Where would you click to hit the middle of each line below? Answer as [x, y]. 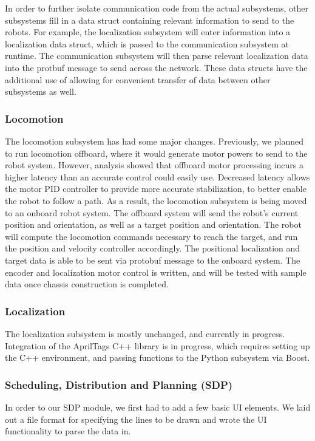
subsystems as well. [41, 91]
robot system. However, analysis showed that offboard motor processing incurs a [154, 165]
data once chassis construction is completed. [87, 284]
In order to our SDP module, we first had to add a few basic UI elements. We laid [158, 407]
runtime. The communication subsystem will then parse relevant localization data [157, 56]
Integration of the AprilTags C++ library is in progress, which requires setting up [157, 345]
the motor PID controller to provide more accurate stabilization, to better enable [156, 189]
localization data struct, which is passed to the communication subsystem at [147, 43]
